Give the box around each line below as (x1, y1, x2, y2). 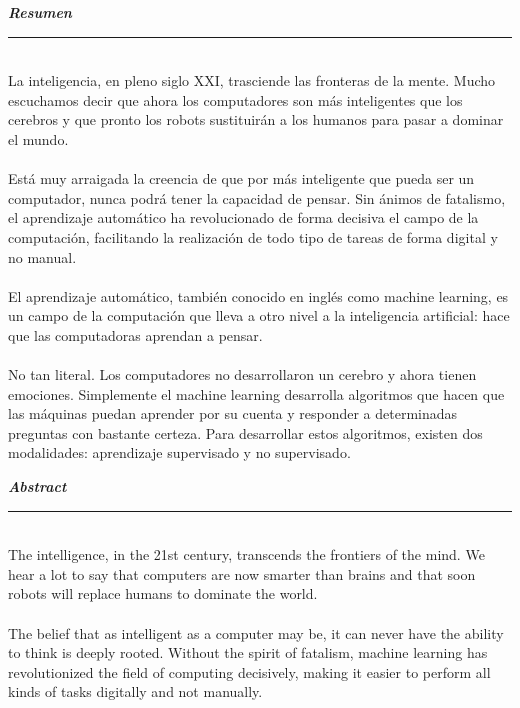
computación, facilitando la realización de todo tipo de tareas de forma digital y (8, 226, 498, 247)
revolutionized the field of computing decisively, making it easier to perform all (8, 661, 491, 682)
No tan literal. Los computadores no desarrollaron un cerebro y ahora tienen (8, 364, 477, 385)
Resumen (8, 2, 72, 22)
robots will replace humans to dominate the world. (8, 583, 318, 604)
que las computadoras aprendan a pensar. (8, 324, 263, 345)
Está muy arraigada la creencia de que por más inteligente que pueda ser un (8, 168, 475, 189)
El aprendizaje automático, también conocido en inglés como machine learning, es (8, 285, 509, 306)
